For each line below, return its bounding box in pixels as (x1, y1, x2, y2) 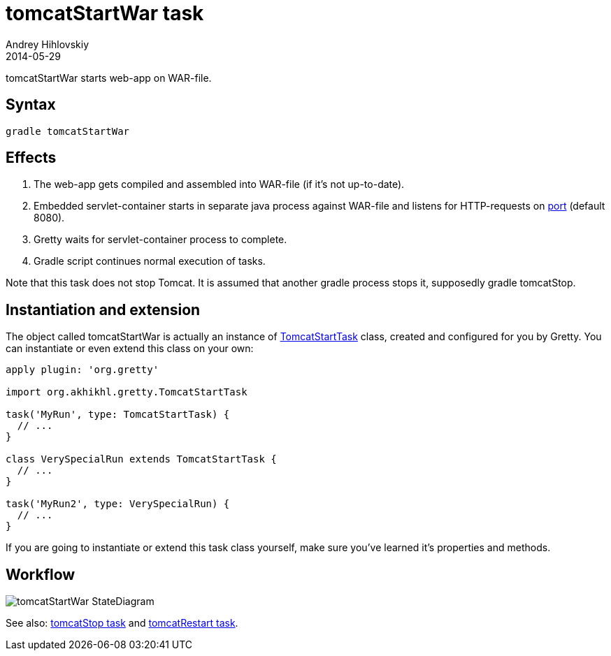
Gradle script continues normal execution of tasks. (34, 255, 266, 268)
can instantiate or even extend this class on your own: (6, 342, 254, 355)
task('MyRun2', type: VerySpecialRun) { (6, 498, 230, 510)
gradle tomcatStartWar (6, 125, 130, 137)
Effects (6, 149, 57, 167)
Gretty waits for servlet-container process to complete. (34, 233, 287, 246)
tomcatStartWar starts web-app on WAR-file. (6, 71, 212, 84)
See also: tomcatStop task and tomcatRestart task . (6, 617, 238, 629)
